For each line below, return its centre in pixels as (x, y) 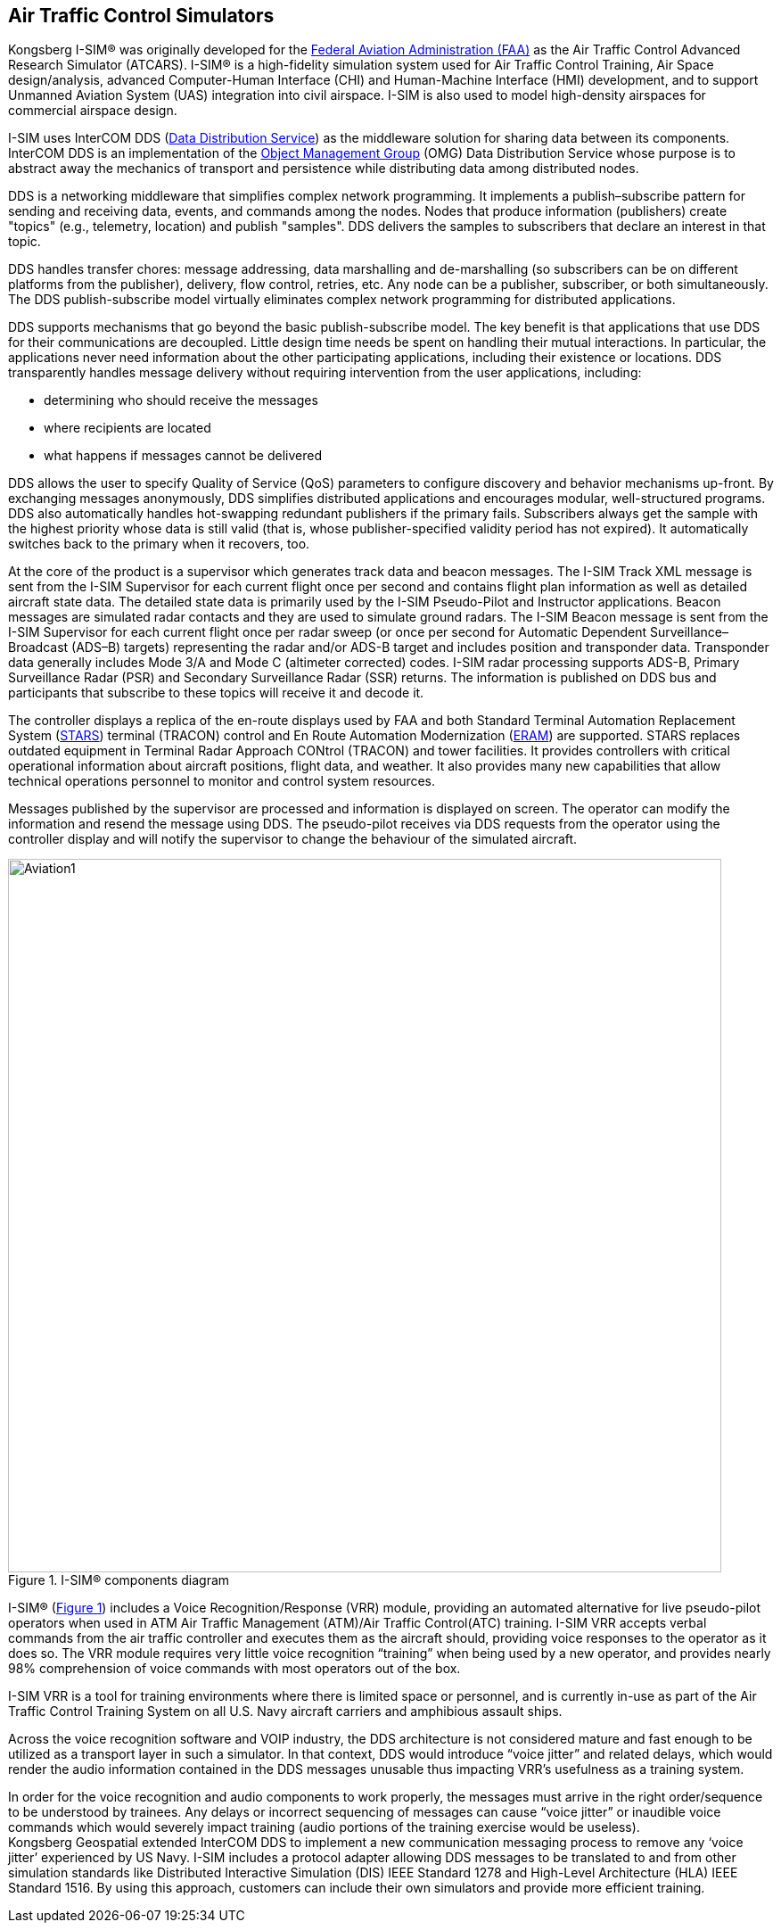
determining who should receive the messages (181, 400)
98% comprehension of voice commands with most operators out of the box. (234, 1669)
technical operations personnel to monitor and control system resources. (222, 781)
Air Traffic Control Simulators (141, 16)
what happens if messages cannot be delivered (183, 456)
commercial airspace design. (93, 111)
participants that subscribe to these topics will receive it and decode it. (216, 693)
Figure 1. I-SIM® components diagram (119, 1580)
